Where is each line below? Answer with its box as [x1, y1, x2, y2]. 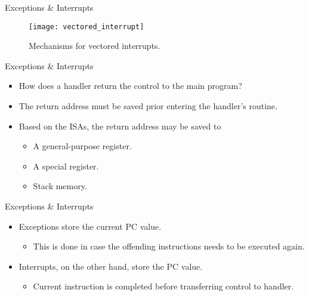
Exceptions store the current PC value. [18, 220, 162, 232]
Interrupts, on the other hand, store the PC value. [18, 260, 203, 272]
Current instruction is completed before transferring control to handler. [33, 280, 294, 292]
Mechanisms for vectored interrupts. [29, 39, 160, 52]
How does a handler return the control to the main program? [18, 79, 242, 92]
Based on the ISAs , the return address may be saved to [18, 119, 221, 132]
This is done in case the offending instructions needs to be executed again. [33, 240, 305, 252]
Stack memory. [33, 180, 87, 192]
